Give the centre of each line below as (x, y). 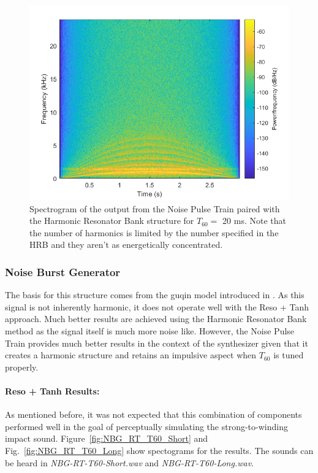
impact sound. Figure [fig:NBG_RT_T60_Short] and (107, 438)
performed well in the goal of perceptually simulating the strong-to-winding (146, 426)
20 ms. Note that (254, 221)
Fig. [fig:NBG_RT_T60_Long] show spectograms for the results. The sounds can (159, 450)
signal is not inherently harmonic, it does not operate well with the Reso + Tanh (157, 306)
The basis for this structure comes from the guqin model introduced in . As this (155, 295)
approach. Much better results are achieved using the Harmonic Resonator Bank (156, 319)
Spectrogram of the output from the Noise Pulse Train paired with (155, 208)
